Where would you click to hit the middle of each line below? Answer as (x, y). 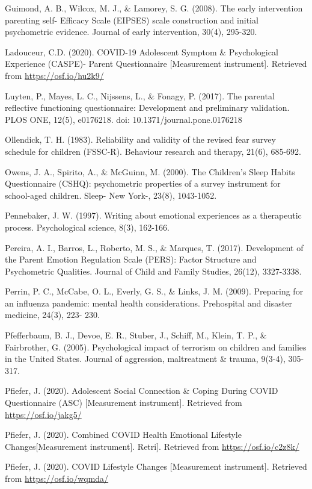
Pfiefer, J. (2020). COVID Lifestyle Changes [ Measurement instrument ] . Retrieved (156, 466)
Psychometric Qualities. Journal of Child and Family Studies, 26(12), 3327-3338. (153, 271)
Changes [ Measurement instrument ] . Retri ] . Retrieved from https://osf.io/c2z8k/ (152, 446)
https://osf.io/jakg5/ (43, 414)
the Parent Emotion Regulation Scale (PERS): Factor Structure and (131, 259)
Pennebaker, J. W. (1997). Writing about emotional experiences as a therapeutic (153, 215)
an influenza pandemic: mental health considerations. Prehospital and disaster (148, 303)
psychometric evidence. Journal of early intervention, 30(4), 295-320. (131, 32)
